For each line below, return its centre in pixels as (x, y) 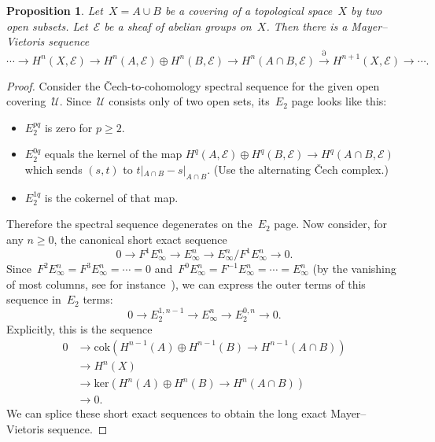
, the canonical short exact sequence (140, 239)
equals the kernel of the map (113, 154)
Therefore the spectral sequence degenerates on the (129, 224)
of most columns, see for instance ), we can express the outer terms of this (186, 284)
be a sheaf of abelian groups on (178, 26)
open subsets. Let (47, 26)
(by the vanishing (354, 269)
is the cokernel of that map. (111, 197)
